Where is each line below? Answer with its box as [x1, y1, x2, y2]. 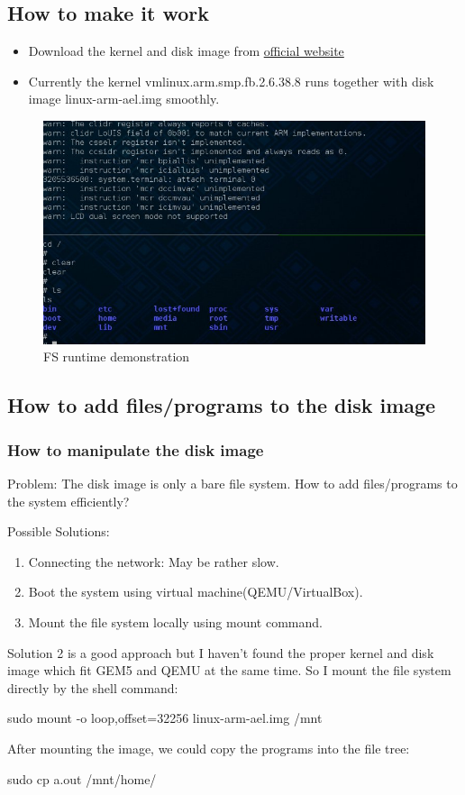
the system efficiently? [7, 491, 130, 510]
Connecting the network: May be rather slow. [28, 552, 279, 571]
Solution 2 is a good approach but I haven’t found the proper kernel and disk [7, 643, 434, 662]
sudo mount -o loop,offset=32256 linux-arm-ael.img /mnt [7, 708, 323, 727]
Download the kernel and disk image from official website [28, 41, 344, 60]
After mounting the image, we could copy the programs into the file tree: [7, 739, 410, 757]
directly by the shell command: [7, 678, 178, 697]
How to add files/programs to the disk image [7, 391, 436, 419]
